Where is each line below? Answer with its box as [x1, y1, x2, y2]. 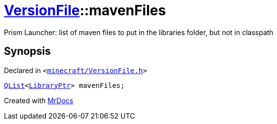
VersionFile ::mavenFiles [4, 2, 166, 19]
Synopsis [4, 45, 51, 58]
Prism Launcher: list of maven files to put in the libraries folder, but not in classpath [4, 28, 274, 37]
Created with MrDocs [4, 96, 74, 105]
